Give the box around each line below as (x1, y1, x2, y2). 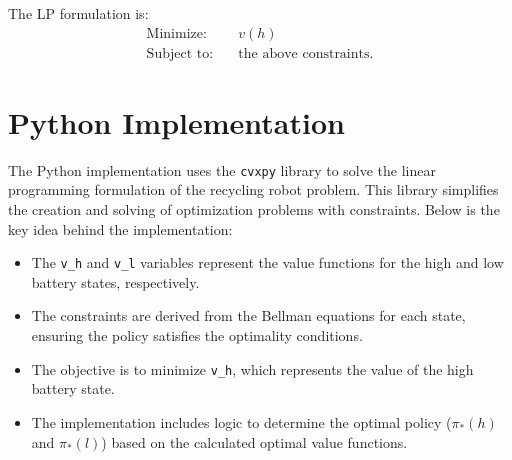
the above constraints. (238, 46, 374, 61)
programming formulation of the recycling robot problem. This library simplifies (8, 179, 499, 200)
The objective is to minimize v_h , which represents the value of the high (31, 358, 474, 379)
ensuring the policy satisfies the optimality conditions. (31, 325, 363, 346)
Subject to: (146, 46, 214, 61)
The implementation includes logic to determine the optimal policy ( (31, 411, 452, 432)
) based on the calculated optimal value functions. (101, 431, 408, 452)
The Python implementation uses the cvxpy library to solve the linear (8, 159, 436, 180)
